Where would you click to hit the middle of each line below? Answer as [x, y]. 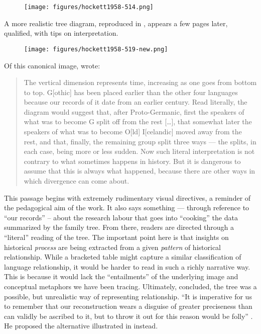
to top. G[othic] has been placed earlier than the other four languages [131, 92]
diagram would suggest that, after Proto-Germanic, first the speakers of [134, 111]
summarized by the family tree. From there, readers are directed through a [119, 227]
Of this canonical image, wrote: [52, 65]
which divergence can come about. [77, 181]
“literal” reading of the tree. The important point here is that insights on [116, 237]
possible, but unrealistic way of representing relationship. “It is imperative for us [128, 296]
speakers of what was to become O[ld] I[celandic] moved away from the [133, 132]
